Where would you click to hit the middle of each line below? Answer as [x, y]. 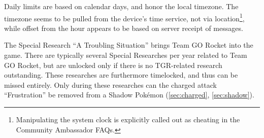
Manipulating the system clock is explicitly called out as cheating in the [128, 119]
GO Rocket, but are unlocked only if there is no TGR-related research [113, 65]
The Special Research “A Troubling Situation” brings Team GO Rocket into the [129, 45]
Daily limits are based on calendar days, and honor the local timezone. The [121, 6]
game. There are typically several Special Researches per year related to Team [126, 55]
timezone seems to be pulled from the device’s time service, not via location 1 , [124, 17]
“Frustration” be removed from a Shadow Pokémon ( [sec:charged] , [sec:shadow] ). [129, 95]
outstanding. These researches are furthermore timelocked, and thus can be [121, 75]
